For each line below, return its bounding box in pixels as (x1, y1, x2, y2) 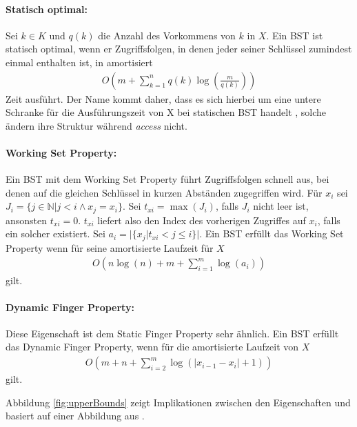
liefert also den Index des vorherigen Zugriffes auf (97, 212, 306, 227)
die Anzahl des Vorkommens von (98, 28, 236, 42)
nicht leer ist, (253, 199, 309, 213)
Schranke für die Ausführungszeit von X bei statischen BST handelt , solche (6, 105, 327, 119)
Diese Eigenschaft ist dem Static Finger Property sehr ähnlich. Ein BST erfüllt (6, 326, 339, 340)
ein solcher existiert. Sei (6, 226, 105, 241)
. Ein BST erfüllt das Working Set (199, 226, 344, 241)
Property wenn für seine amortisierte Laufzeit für (6, 240, 214, 255)
